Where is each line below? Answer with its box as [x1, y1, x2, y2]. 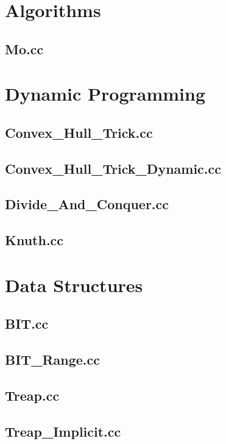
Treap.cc [5, 385, 60, 404]
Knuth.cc [5, 231, 64, 249]
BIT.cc [5, 314, 49, 333]
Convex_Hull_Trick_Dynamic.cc [5, 159, 222, 177]
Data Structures [5, 272, 143, 297]
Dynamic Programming [5, 81, 206, 106]
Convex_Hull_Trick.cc [5, 123, 153, 141]
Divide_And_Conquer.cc [5, 195, 169, 213]
